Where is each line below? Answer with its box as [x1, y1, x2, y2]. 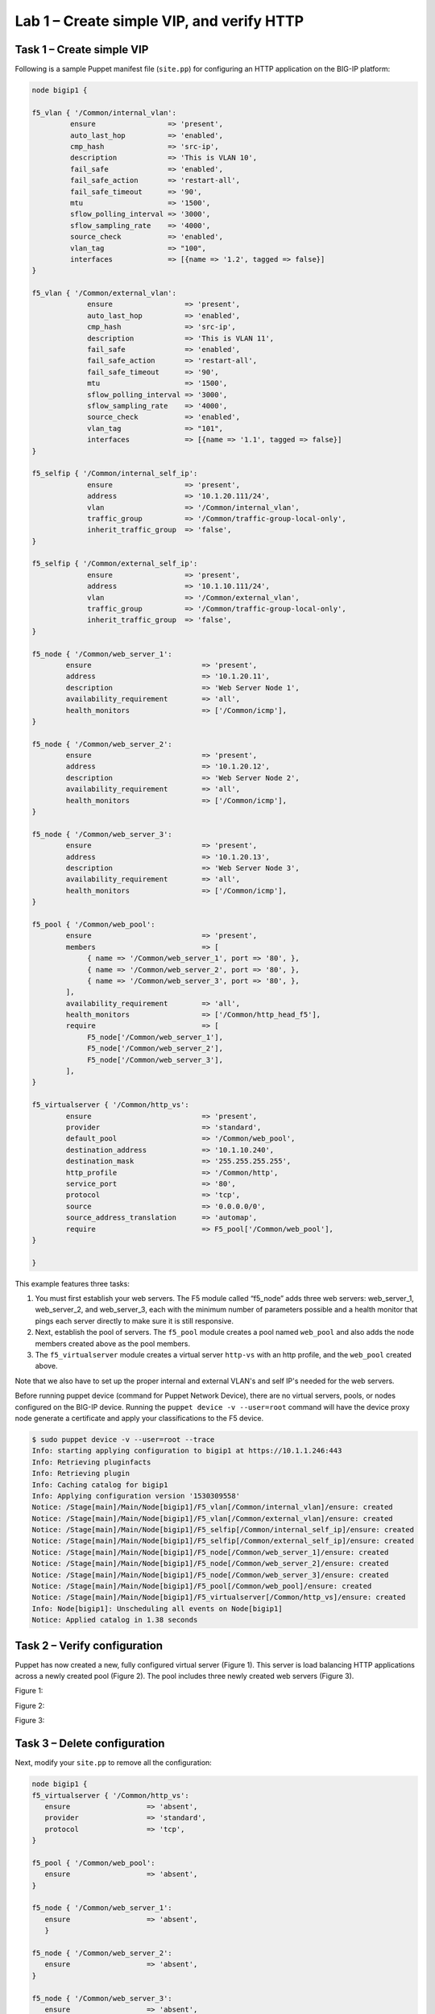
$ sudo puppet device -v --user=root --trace [31, 1435, 215, 1444]
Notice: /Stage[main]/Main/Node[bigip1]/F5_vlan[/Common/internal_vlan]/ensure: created [31, 1502, 394, 1512]
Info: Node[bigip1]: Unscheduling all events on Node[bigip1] [31, 1604, 283, 1613]
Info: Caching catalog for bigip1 [31, 1480, 168, 1490]
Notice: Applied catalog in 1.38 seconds [31, 1615, 198, 1625]
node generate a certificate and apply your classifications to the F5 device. [14, 1413, 264, 1423]
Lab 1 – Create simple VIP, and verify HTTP [14, 12, 304, 30]
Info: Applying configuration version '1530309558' [31, 1491, 241, 1500]
